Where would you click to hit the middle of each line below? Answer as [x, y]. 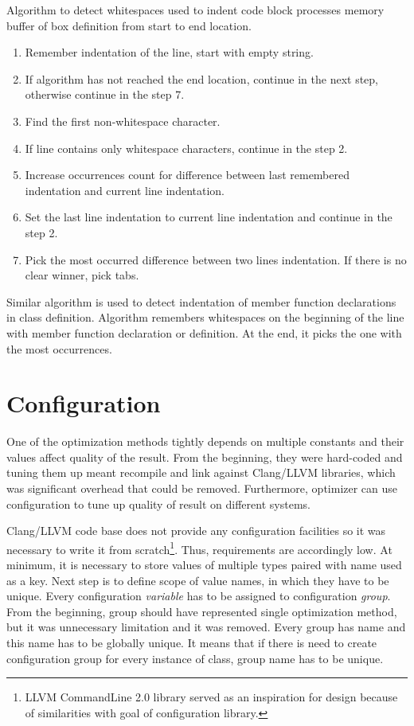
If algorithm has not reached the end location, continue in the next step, [201, 78]
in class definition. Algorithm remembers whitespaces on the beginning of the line [205, 317]
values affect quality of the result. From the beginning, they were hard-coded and [205, 457]
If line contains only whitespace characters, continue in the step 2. [186, 148]
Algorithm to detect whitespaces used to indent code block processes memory [195, 10]
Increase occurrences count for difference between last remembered [187, 175]
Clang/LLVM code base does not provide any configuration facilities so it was [196, 531]
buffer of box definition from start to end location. [129, 25]
